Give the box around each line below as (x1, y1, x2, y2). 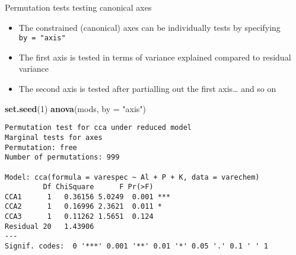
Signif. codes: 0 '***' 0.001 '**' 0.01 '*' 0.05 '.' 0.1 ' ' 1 (5, 242, 268, 251)
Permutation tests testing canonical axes (5, 1, 152, 13)
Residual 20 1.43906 (5, 222, 94, 231)
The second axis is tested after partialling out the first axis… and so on (18, 82, 276, 95)
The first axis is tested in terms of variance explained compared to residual (18, 50, 291, 63)
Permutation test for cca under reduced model (5, 123, 192, 132)
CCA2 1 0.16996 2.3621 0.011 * (5, 202, 162, 211)
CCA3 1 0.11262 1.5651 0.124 (5, 212, 154, 221)
